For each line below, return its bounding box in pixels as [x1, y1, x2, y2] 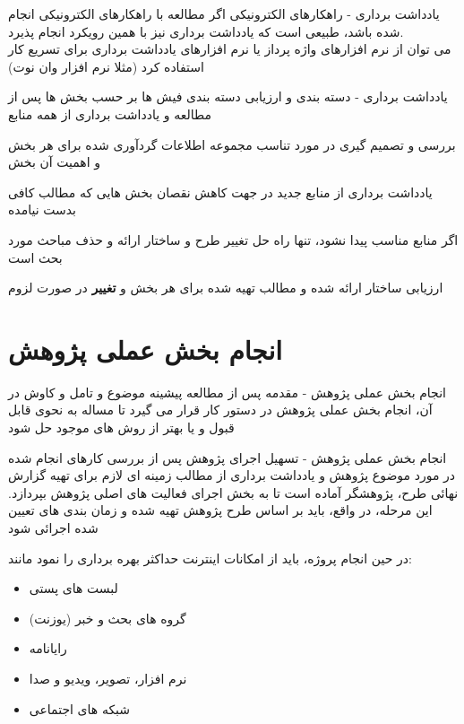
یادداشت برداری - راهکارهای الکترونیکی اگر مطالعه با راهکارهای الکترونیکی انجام [8, 4, 440, 22]
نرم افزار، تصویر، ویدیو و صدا [29, 668, 187, 687]
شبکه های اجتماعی [29, 699, 131, 718]
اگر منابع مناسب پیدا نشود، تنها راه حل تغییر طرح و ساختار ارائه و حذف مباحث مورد [8, 230, 459, 249]
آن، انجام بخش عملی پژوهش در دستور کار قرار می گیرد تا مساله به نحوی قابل [8, 400, 433, 419]
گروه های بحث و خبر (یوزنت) [29, 608, 186, 627]
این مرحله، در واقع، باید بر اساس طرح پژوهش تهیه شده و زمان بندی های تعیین [8, 501, 433, 519]
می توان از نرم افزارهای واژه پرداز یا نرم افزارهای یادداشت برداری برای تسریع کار [8, 39, 451, 58]
